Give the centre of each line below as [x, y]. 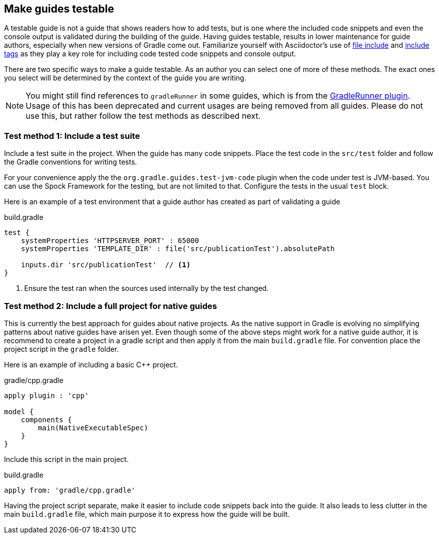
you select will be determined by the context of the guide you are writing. [125, 78]
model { [19, 411]
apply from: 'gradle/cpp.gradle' [70, 490]
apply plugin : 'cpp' [47, 395]
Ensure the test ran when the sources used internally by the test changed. [147, 288]
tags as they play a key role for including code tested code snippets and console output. [150, 54]
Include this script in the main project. [66, 459]
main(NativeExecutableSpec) [93, 428]
